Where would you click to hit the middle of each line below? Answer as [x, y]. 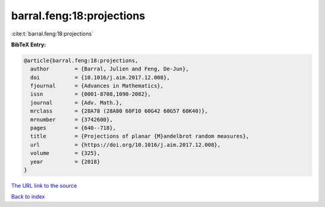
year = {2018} [65, 162]
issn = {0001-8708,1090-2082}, [91, 94]
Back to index [28, 197]
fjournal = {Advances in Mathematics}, [97, 86]
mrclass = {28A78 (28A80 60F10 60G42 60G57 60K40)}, [119, 111]
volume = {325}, [65, 153]
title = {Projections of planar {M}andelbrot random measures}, [140, 136]
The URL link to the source [44, 185]
